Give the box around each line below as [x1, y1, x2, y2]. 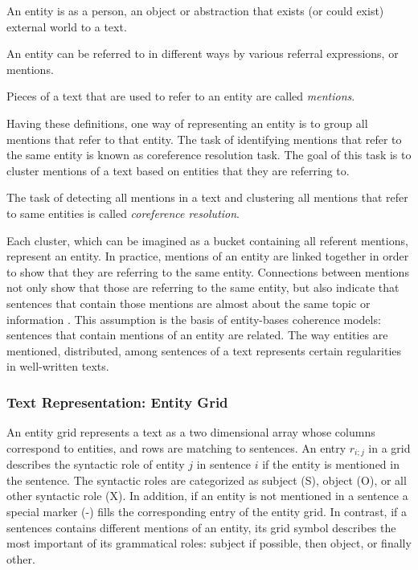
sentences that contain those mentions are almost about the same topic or [6, 294, 371, 311]
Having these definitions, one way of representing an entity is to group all [6, 114, 368, 131]
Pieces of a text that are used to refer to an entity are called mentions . [6, 88, 355, 105]
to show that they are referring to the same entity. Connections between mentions [6, 263, 409, 280]
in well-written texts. [6, 358, 109, 375]
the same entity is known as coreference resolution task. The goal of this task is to [6, 146, 412, 163]
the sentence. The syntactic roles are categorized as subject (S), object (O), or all [6, 471, 407, 488]
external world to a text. [6, 18, 127, 35]
